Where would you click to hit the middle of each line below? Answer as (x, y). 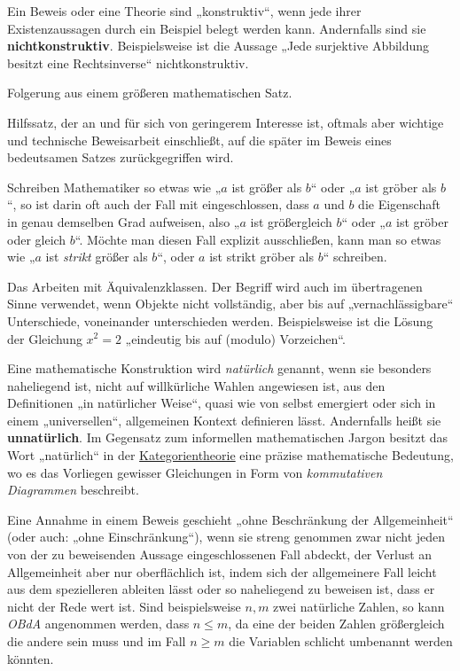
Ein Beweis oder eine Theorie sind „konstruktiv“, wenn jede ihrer (184, 11)
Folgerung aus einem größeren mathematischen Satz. (150, 93)
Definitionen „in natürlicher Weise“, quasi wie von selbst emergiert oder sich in (222, 403)
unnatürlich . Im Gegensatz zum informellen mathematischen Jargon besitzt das (228, 437)
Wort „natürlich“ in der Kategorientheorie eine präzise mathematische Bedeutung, (230, 455)
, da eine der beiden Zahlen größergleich (336, 624)
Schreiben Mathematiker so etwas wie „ (114, 187)
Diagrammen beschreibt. (73, 490)
